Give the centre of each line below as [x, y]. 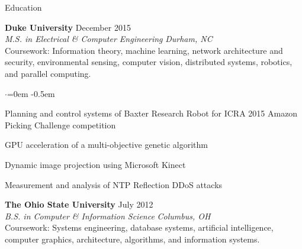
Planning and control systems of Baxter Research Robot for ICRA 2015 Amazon [151, 113]
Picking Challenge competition [60, 124]
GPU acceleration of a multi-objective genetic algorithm [106, 145]
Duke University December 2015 [68, 27]
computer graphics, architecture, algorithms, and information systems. [132, 239]
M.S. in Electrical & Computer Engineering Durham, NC [109, 39]
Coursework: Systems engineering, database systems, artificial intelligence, [139, 227]
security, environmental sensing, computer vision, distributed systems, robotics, [149, 62]
